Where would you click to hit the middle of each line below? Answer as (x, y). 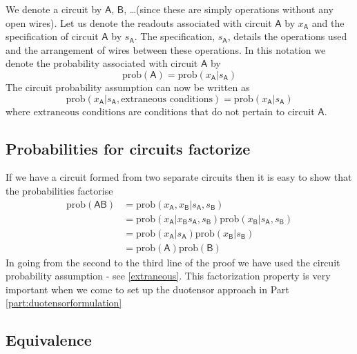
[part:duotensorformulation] (64, 303)
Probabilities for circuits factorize (128, 148)
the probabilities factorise (59, 190)
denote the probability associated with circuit (102, 63)
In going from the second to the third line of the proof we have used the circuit (173, 262)
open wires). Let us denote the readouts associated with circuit (139, 22)
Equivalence (49, 340)
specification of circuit (52, 36)
